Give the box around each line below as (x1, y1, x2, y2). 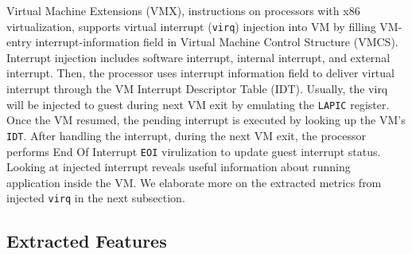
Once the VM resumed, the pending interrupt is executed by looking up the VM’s (6, 111, 406, 128)
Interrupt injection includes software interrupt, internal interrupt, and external (6, 49, 391, 65)
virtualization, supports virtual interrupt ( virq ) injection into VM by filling (6, 18, 376, 34)
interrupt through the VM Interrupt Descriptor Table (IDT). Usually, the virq (6, 80, 388, 97)
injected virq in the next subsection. (6, 190, 185, 206)
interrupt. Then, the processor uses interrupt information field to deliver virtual (6, 64, 395, 81)
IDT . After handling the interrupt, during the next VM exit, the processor (6, 127, 367, 143)
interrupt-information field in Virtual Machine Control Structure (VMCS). (35, 33, 398, 50)
